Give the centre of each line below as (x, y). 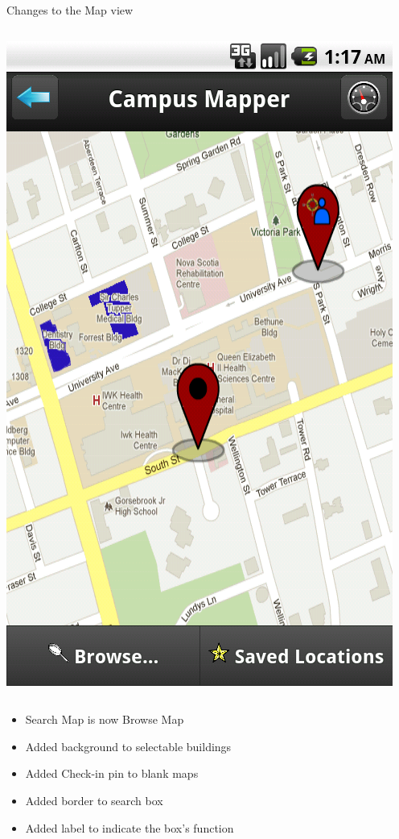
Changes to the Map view (70, 10)
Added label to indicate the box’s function (130, 827)
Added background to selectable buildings (128, 746)
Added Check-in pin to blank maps (112, 773)
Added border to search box (94, 800)
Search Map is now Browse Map (105, 719)
